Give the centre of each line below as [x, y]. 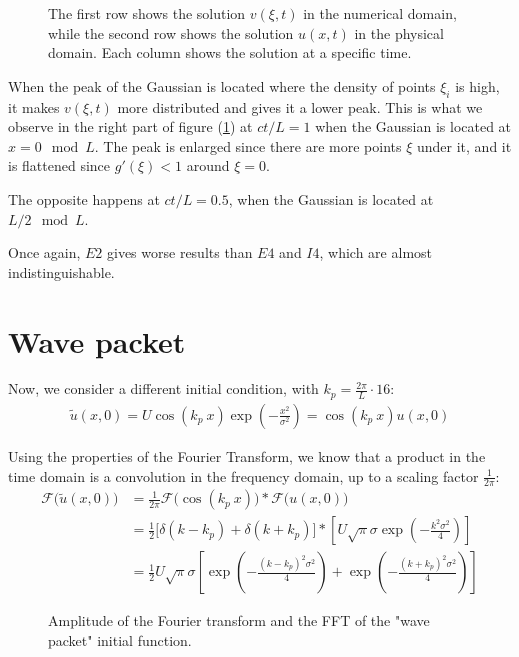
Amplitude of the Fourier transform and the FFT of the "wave [239, 620]
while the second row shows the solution [171, 32]
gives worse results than [180, 252]
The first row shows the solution [147, 13]
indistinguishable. [61, 271]
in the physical [399, 32]
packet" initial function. [120, 640]
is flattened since [59, 165]
